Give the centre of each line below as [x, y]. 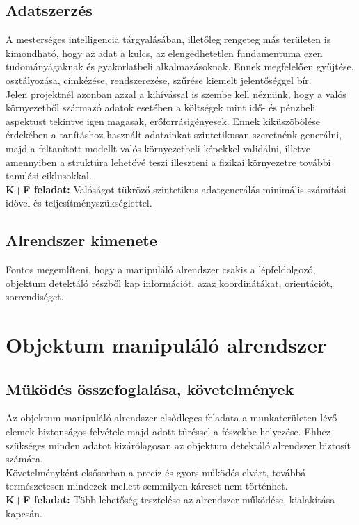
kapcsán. [24, 513]
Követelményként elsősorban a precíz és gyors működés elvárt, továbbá [156, 472]
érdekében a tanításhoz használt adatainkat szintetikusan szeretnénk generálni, [174, 135]
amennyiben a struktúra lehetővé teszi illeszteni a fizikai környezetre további [168, 162]
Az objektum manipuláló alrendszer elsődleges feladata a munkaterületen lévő [171, 418]
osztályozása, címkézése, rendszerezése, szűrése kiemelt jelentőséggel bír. [159, 80]
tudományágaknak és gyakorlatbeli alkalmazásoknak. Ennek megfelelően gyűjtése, [180, 66]
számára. [24, 459]
